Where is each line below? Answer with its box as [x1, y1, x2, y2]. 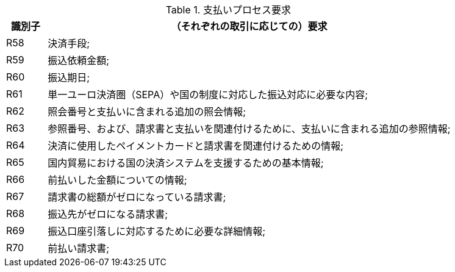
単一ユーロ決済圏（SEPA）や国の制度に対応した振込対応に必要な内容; [48, 88, 368, 101]
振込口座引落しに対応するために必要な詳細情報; [48, 225, 266, 237]
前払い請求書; [48, 242, 110, 254]
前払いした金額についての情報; [48, 174, 187, 186]
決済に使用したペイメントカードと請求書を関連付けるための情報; [48, 140, 344, 152]
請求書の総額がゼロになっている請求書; [48, 191, 226, 203]
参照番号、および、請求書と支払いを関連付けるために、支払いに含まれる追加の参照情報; [48, 123, 451, 135]
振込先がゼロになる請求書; [48, 208, 168, 220]
